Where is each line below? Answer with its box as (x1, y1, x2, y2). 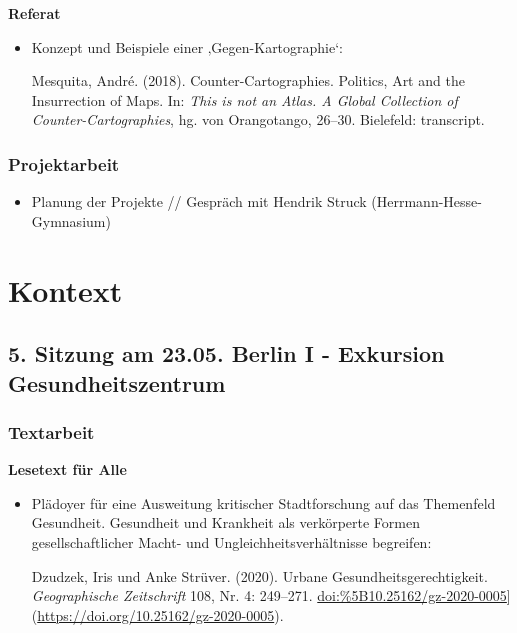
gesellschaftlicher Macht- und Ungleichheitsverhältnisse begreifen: (31, 531, 432, 552)
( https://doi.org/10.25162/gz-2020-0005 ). (31, 604, 284, 625)
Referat (8, 3, 61, 23)
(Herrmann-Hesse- (371, 191, 482, 212)
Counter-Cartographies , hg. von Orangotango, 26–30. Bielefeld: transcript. (31, 109, 485, 130)
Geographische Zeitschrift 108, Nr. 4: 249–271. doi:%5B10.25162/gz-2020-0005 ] (31, 585, 511, 606)
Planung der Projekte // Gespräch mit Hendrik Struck (31, 191, 367, 212)
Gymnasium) (31, 210, 111, 231)
